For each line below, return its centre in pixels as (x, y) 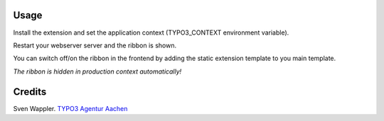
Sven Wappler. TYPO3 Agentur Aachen (70, 108)
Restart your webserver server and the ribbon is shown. (95, 45)
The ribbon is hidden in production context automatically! (97, 71)
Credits (30, 92)
